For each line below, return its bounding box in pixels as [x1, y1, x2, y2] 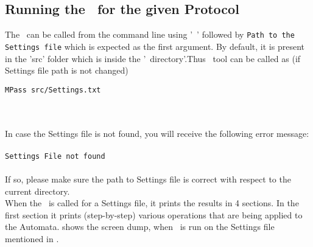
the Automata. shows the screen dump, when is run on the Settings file [5, 220, 275, 233]
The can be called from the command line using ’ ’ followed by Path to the [5, 28, 295, 41]
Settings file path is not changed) [5, 64, 128, 77]
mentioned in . [5, 232, 59, 245]
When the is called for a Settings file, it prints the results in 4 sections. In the [5, 197, 299, 209]
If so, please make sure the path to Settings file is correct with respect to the [5, 172, 291, 185]
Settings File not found [5, 151, 105, 161]
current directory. [5, 184, 70, 197]
